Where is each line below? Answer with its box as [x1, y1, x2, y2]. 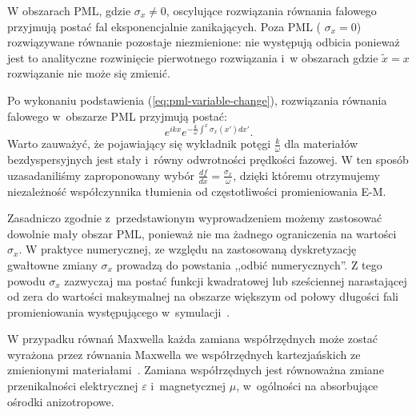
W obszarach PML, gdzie [7, 2, 131, 18]
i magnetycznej [150, 377, 226, 394]
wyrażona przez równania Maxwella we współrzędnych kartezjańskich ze [7, 345, 361, 362]
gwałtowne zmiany [7, 256, 98, 273]
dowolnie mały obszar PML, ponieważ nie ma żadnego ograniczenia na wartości [7, 225, 397, 241]
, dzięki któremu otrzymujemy [233, 166, 380, 183]
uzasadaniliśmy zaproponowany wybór [7, 166, 194, 183]
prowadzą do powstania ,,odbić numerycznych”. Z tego [116, 256, 382, 273]
